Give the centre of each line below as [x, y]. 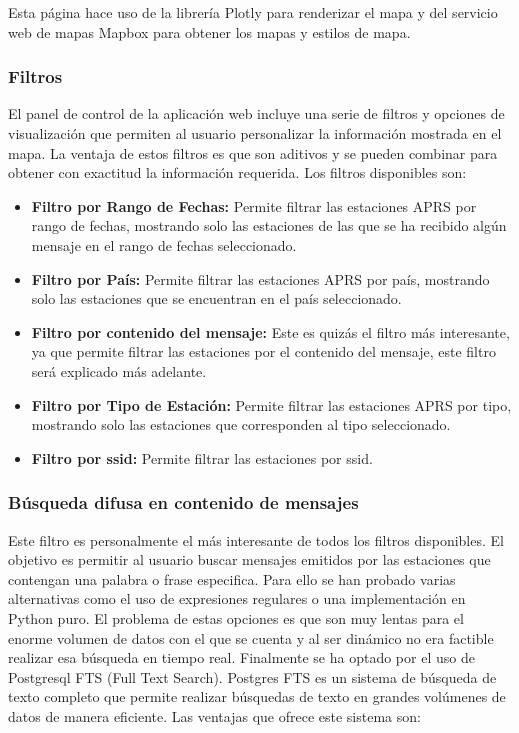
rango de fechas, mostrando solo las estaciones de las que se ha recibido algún [269, 225]
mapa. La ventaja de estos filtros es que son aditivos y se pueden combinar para [253, 152]
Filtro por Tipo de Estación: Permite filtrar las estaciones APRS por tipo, [271, 404]
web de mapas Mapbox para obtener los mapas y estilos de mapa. [209, 31]
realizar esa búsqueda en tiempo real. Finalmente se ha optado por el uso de [241, 657]
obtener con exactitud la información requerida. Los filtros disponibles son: [237, 172]
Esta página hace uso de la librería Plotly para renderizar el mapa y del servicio [253, 12]
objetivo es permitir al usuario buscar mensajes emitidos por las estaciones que [249, 559]
